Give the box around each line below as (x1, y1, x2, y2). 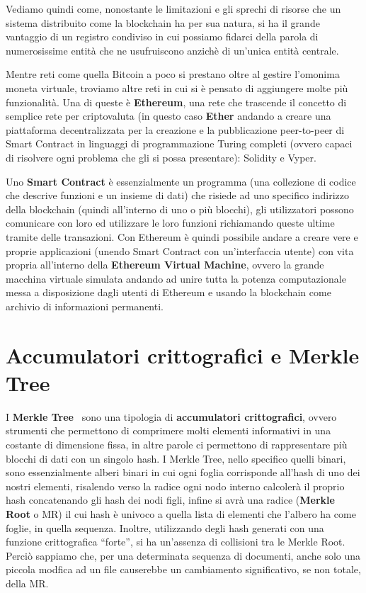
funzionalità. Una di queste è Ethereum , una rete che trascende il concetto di (6, 94, 347, 109)
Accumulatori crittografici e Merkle (6, 340, 360, 369)
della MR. (6, 575, 49, 590)
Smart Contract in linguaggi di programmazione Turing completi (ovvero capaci (6, 136, 353, 151)
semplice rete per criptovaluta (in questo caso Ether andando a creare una (6, 108, 331, 123)
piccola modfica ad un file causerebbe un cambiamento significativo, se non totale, (6, 562, 361, 577)
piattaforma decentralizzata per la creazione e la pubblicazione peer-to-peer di (6, 122, 345, 137)
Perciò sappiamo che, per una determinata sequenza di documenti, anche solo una (6, 548, 361, 563)
